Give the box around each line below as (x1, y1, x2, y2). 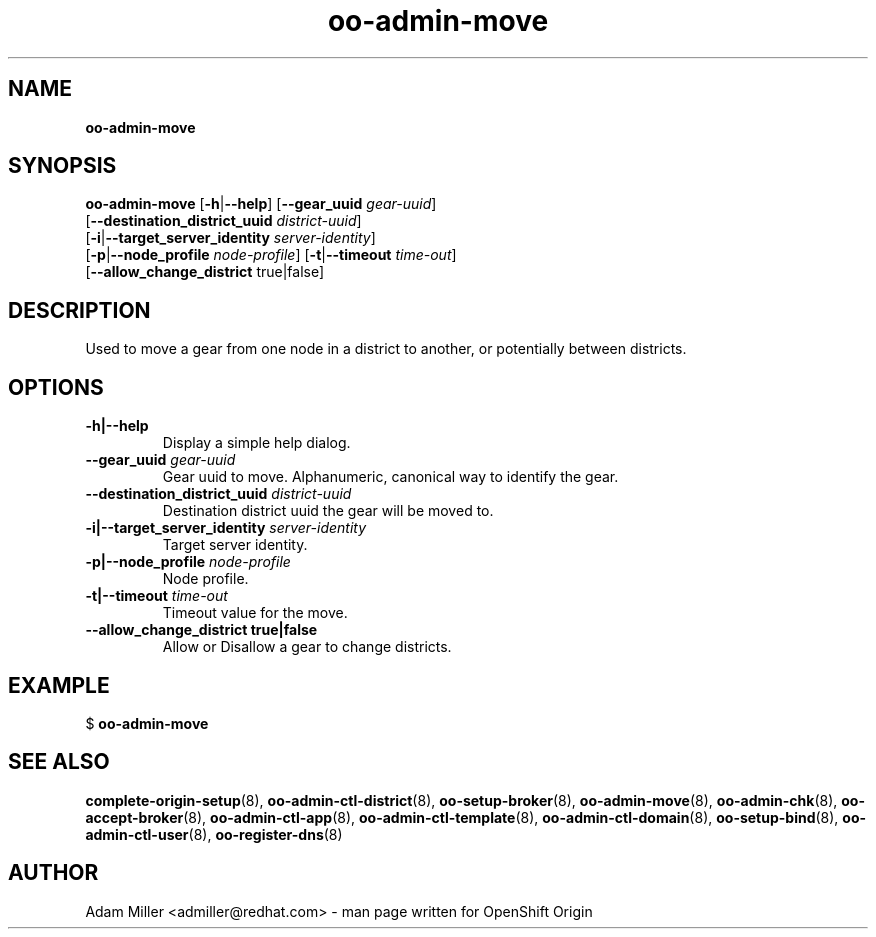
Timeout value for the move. (162, 604, 348, 622)
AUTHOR (8, 860, 99, 886)
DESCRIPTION (8, 297, 151, 323)
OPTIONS (8, 374, 104, 400)
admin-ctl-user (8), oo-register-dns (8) (85, 825, 343, 843)
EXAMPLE (8, 672, 110, 698)
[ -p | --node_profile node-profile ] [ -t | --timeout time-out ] (85, 246, 457, 264)
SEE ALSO (8, 749, 110, 775)
